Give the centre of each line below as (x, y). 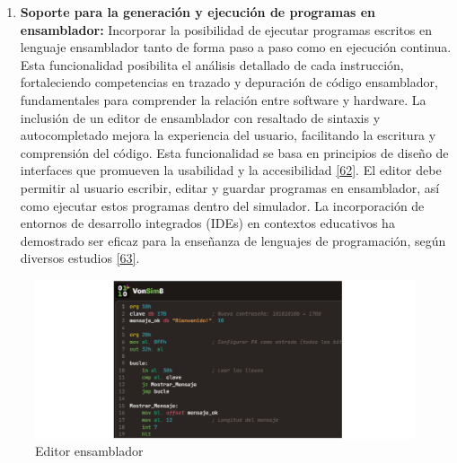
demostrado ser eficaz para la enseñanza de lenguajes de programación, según (233, 240)
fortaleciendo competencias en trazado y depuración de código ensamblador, (229, 82)
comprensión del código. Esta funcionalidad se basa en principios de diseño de (234, 152)
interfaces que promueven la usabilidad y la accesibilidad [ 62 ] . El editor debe (231, 170)
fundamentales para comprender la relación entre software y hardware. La (223, 99)
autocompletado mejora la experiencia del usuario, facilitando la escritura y (228, 135)
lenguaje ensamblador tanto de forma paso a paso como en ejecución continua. (236, 47)
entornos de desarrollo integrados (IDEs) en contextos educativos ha (207, 223)
